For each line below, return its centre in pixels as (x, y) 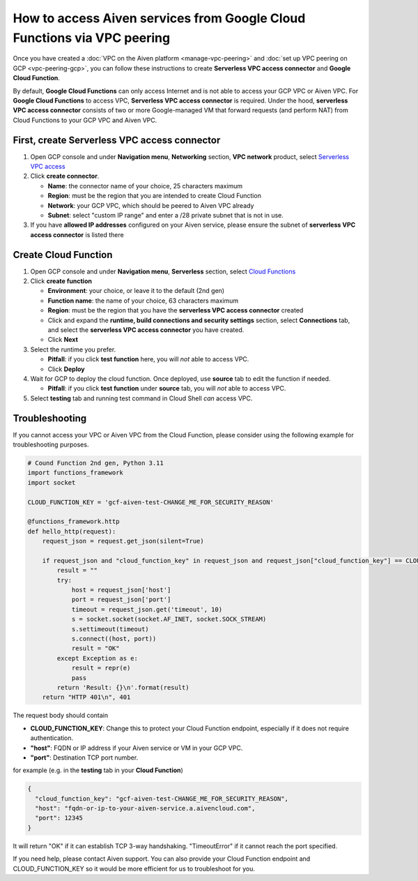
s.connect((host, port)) (114, 639)
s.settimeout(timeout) (110, 629)
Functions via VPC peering (92, 38)
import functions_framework (75, 473)
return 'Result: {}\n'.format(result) (123, 687)
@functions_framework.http (73, 522)
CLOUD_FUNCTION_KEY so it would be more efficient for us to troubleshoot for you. (134, 868)
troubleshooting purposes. (51, 444)
